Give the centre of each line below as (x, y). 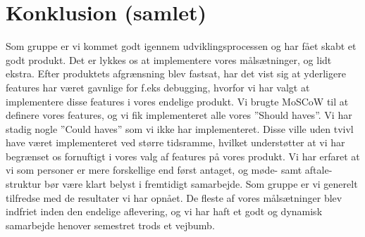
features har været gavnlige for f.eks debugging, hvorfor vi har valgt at (158, 87)
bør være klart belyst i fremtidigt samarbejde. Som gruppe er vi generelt (201, 184)
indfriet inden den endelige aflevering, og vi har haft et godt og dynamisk (164, 211)
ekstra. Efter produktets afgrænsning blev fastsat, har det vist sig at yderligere (176, 73)
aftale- (318, 170)
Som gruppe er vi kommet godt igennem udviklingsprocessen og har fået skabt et (181, 46)
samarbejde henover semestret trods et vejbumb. (110, 225)
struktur (24, 184)
